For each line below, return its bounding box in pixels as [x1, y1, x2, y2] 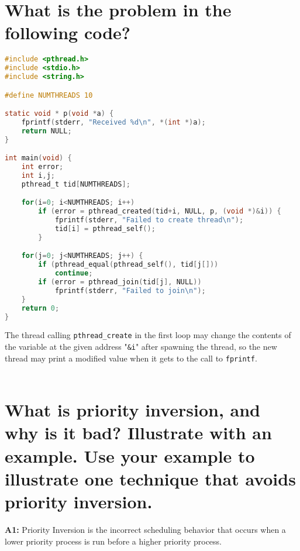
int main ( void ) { [5, 154, 72, 163]
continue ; [54, 269, 93, 278]
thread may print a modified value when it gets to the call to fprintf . [5, 352, 257, 364]
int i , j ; [21, 171, 55, 180]
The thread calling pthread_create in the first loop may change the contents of [5, 329, 291, 341]
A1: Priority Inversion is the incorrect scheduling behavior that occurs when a [5, 523, 286, 535]
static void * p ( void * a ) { [5, 109, 114, 118]
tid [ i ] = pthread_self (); [54, 225, 156, 233]
